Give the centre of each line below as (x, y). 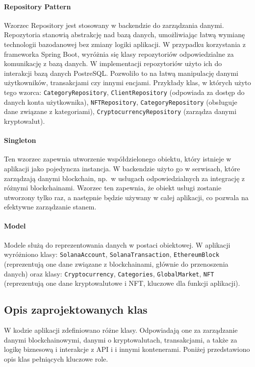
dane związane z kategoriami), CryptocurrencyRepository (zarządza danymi (120, 111)
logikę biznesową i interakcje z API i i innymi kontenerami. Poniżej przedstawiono (127, 349)
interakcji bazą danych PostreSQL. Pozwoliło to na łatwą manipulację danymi (121, 73)
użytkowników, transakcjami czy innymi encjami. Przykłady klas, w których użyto (127, 82)
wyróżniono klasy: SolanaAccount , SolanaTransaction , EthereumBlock (112, 254)
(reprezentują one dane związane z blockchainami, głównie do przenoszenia (116, 264)
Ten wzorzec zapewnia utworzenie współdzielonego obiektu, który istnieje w (118, 159)
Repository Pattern (38, 6)
